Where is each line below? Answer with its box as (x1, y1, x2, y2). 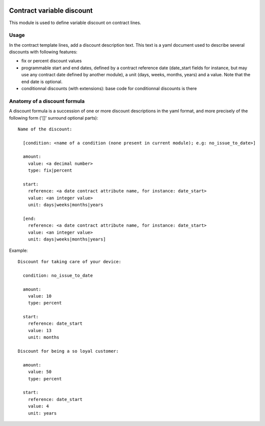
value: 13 (27, 328, 52, 333)
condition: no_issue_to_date (23, 273, 93, 278)
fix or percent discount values (21, 58, 82, 64)
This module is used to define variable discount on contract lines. (9, 20, 141, 26)
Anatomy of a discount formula (9, 97, 85, 104)
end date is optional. (21, 79, 63, 85)
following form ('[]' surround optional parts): (9, 115, 98, 121)
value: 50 (27, 369, 52, 375)
